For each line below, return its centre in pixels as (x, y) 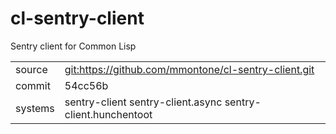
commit (33, 85)
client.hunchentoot (108, 114)
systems (35, 108)
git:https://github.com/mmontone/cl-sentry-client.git (189, 69)
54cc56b (86, 85)
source (31, 69)
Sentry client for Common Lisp (73, 46)
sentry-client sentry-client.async (143, 102)
